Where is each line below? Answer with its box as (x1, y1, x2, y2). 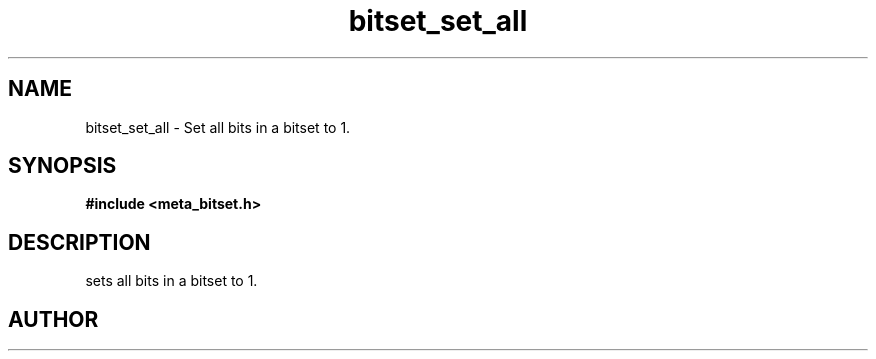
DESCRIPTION (8, 229, 151, 255)
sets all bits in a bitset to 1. (85, 272, 258, 290)
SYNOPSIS (8, 153, 117, 179)
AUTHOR (8, 306, 99, 332)
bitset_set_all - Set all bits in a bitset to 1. (85, 118, 351, 136)
